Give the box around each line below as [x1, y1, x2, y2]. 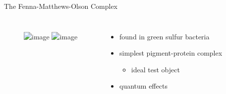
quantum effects [119, 81, 168, 91]
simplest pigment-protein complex [119, 48, 223, 58]
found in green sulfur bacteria [119, 31, 210, 41]
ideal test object [131, 64, 180, 74]
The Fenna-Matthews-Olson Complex [4, 1, 118, 11]
